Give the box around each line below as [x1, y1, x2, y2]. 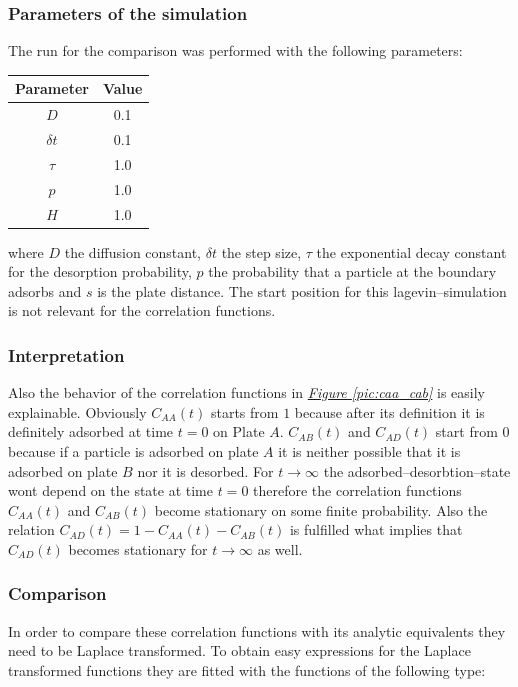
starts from [210, 401, 279, 422]
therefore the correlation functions [253, 480, 462, 501]
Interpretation [8, 342, 125, 367]
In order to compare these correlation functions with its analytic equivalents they [8, 620, 506, 641]
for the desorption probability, [8, 261, 192, 282]
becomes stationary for [68, 538, 208, 559]
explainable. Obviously [8, 401, 147, 422]
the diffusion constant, [64, 241, 202, 262]
